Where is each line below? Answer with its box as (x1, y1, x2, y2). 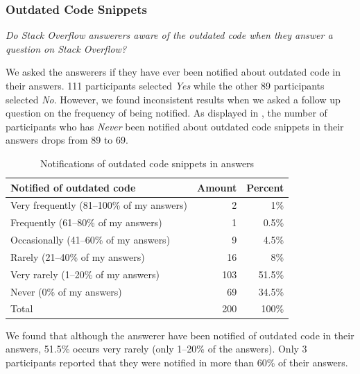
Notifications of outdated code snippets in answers (40, 155, 255, 170)
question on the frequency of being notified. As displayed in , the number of (6, 105, 327, 120)
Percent (246, 180, 284, 194)
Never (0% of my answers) (10, 284, 122, 298)
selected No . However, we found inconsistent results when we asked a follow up (6, 92, 341, 106)
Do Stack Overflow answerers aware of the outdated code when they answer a (6, 28, 333, 42)
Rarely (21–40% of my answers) (10, 249, 145, 264)
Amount (196, 180, 237, 194)
